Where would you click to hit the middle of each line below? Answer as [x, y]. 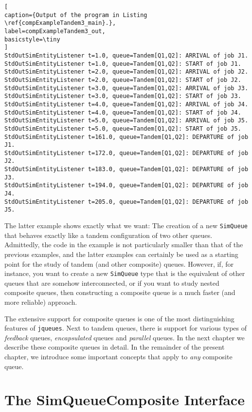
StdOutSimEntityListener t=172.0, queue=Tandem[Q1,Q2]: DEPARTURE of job [126, 153]
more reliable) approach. [41, 302]
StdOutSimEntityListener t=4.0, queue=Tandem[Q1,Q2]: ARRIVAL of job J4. [126, 104]
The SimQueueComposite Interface [125, 400]
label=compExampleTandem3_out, [55, 31]
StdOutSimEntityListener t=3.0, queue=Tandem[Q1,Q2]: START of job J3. [123, 96]
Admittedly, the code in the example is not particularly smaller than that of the [124, 245]
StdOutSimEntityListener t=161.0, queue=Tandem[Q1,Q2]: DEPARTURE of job [126, 137]
